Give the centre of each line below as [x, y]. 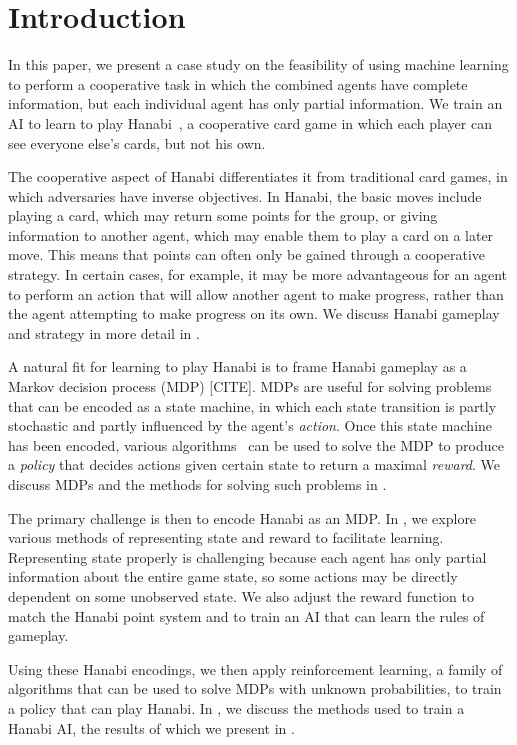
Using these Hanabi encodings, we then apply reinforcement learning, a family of [255, 668]
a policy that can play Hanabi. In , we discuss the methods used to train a [236, 707]
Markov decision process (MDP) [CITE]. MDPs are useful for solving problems [250, 386]
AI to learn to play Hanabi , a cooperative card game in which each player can [250, 122]
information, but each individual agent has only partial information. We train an [255, 103]
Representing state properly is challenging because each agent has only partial [247, 556]
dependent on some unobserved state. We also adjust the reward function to [241, 595]
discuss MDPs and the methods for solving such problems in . [197, 484]
